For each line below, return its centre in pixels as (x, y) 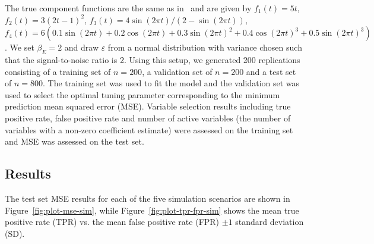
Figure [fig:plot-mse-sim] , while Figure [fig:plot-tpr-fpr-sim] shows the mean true (152, 210)
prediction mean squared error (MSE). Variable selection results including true (148, 106)
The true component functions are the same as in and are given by (128, 8)
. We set (20, 47)
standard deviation (270, 222)
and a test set (271, 71)
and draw (82, 47)
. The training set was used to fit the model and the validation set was (171, 83)
